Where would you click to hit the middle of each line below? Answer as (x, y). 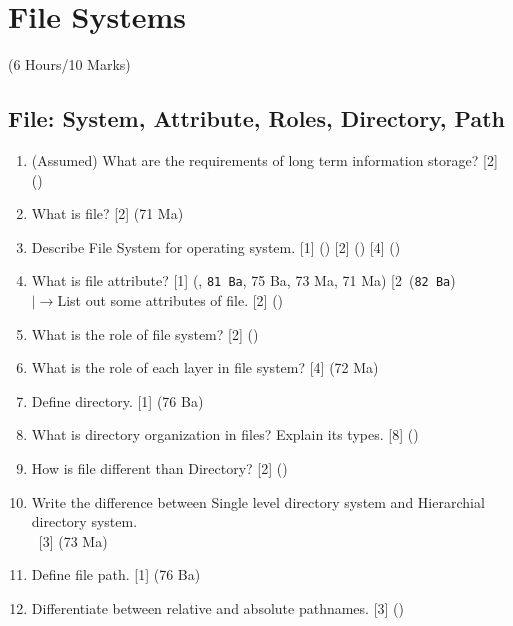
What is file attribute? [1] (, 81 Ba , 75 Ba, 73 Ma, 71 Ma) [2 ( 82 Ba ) (243, 280)
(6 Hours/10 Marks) (69, 64)
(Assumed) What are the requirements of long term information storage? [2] (264, 159)
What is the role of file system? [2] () (145, 333)
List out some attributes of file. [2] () (170, 299)
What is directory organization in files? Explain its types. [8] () (225, 434)
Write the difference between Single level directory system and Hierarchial (258, 501)
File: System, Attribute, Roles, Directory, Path (256, 118)
